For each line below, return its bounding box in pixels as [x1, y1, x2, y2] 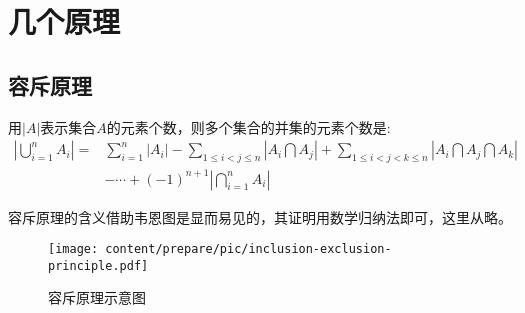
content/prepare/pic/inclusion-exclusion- [105, 242, 392, 257]
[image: [48, 242, 99, 257]
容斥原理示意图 [48, 287, 146, 308]
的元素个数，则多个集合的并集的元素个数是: [106, 116, 391, 137]
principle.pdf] [48, 258, 149, 273]
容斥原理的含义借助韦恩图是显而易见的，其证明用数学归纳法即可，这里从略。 [8, 206, 512, 227]
